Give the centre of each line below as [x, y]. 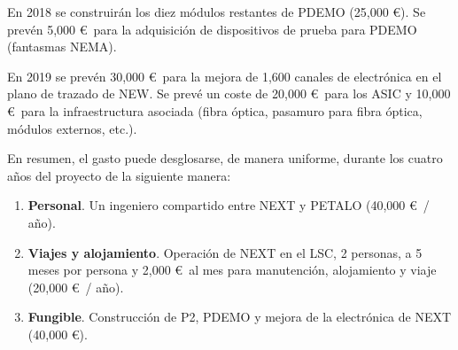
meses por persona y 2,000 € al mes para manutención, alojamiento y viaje [232, 270]
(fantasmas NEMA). [62, 47]
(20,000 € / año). [76, 287]
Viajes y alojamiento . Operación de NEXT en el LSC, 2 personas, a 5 [225, 252]
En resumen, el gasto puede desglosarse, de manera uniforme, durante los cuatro [225, 158]
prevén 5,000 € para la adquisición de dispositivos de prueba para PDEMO [212, 29]
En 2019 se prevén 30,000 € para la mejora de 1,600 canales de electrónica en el [225, 76]
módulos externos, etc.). [72, 128]
